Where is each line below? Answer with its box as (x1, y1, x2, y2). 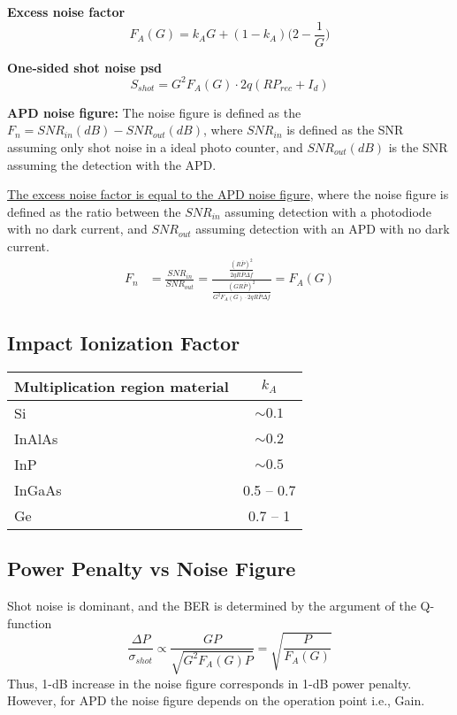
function (7, 613, 52, 632)
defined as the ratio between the (7, 202, 181, 220)
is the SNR (388, 137, 448, 156)
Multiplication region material (14, 375, 229, 396)
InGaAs (14, 479, 62, 500)
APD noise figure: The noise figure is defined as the (7, 103, 301, 121)
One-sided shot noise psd (7, 58, 163, 76)
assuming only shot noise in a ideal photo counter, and (7, 137, 303, 156)
